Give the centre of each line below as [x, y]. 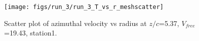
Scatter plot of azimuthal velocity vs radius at [75, 23]
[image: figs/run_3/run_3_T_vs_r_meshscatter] [84, 7]
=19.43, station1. [31, 33]
